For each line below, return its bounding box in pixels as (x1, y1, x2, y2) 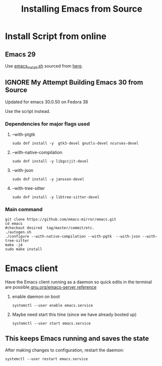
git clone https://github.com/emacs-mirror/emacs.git (5, 217, 117, 222)
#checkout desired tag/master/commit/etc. (5, 225, 95, 231)
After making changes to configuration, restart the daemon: (5, 347, 124, 353)
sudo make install (5, 247, 42, 252)
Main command (5, 206, 43, 213)
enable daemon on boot (12, 293, 60, 300)
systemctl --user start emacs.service (12, 321, 91, 326)
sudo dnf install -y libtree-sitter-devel (12, 195, 100, 200)
